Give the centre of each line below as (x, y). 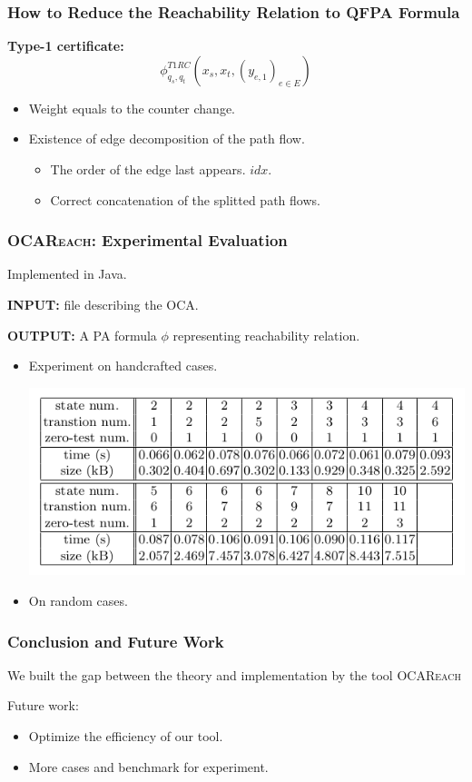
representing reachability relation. (266, 335)
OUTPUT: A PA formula (82, 335)
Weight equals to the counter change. (132, 108)
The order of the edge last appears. (148, 169)
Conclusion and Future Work (116, 641)
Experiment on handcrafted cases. (123, 366)
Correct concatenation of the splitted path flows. (185, 199)
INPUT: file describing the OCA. (103, 304)
